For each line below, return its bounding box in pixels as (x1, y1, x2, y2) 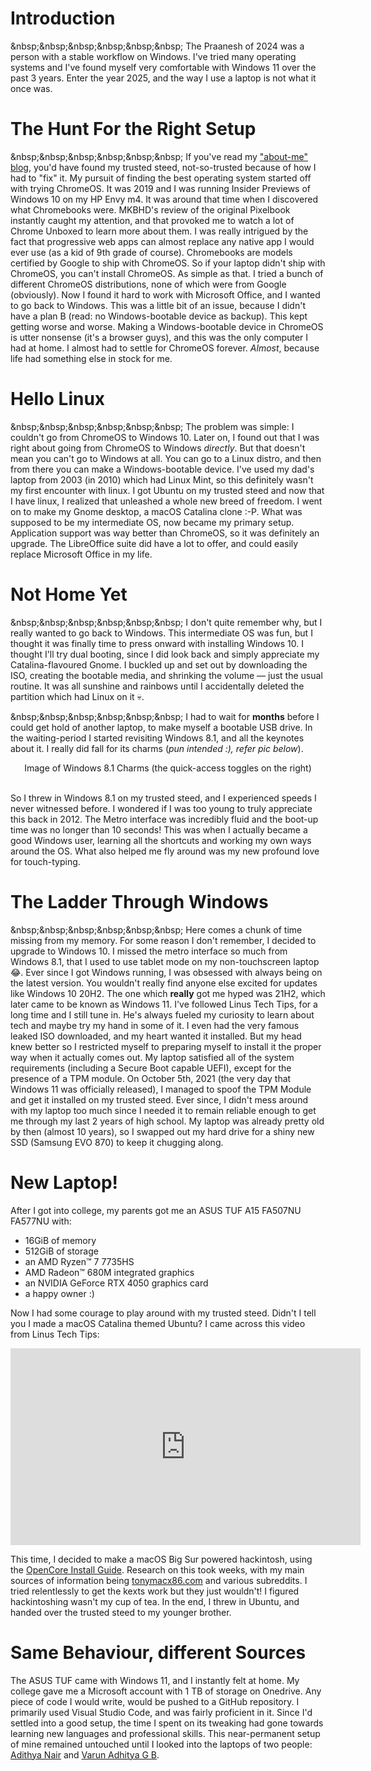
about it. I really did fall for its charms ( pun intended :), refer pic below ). (10, 742, 304, 754)
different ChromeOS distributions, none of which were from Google (10, 278, 287, 290)
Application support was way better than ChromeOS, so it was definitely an (10, 527, 320, 539)
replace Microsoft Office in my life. (10, 548, 153, 560)
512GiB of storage (24, 1245, 99, 1257)
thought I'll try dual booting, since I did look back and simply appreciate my (10, 648, 320, 660)
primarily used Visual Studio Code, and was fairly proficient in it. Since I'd (10, 1706, 313, 1718)
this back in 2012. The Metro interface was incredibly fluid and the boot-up (10, 813, 319, 825)
